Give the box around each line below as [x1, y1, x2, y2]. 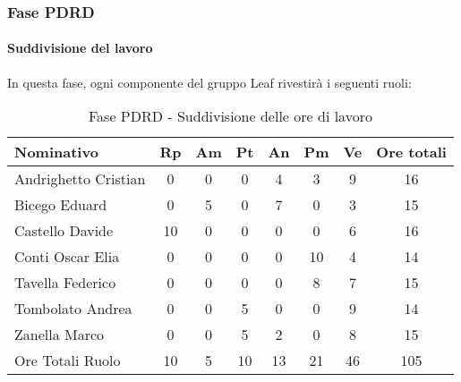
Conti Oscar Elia [14, 246, 120, 267]
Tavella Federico [14, 272, 116, 293]
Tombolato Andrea [14, 298, 132, 319]
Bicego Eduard [14, 194, 107, 216]
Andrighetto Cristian [14, 168, 146, 190]
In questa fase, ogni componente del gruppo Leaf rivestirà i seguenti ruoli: [7, 72, 412, 91]
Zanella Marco [14, 324, 105, 345]
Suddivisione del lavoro [7, 38, 153, 57]
